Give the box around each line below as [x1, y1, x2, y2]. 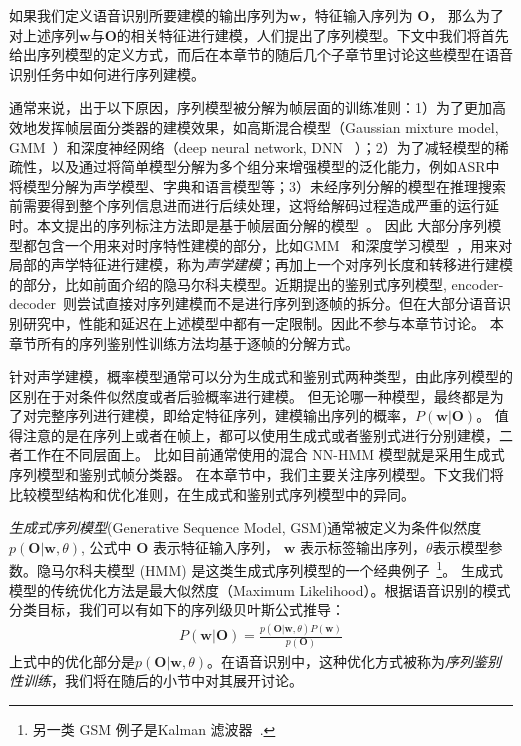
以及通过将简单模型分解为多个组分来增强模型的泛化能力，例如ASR [50, 156, 486, 177]
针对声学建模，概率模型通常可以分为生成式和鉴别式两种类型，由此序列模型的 [9, 366, 513, 387]
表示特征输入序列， [152, 536, 279, 557]
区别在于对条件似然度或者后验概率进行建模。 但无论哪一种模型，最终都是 [9, 385, 490, 406]
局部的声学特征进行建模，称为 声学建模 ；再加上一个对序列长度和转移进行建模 [9, 254, 513, 275]
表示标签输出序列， [299, 536, 426, 557]
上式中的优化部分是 [9, 650, 135, 671]
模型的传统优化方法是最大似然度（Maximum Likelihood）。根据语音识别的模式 [9, 579, 511, 600]
